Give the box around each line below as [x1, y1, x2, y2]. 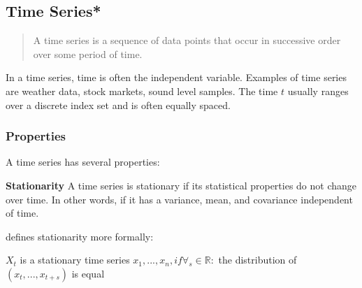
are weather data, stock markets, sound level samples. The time [6, 83, 278, 98]
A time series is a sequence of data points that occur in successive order [33, 33, 341, 48]
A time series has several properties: [6, 154, 160, 169]
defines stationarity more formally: [6, 229, 154, 243]
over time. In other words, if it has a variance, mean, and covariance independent [6, 192, 353, 206]
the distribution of [218, 252, 297, 267]
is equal [71, 266, 105, 280]
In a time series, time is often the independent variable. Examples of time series [6, 70, 347, 85]
